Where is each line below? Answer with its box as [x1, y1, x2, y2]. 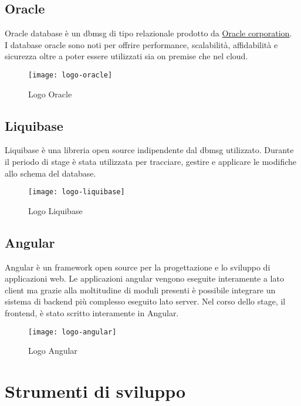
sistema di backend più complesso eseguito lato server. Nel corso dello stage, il [5, 295, 286, 307]
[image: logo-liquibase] [28, 188, 125, 197]
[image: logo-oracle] [28, 70, 113, 79]
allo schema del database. [5, 167, 96, 179]
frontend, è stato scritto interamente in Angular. [5, 307, 179, 319]
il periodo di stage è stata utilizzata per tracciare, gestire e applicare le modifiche [5, 155, 297, 168]
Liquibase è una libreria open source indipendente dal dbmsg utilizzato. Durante [5, 144, 294, 156]
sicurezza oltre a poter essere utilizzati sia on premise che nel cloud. [5, 50, 248, 62]
